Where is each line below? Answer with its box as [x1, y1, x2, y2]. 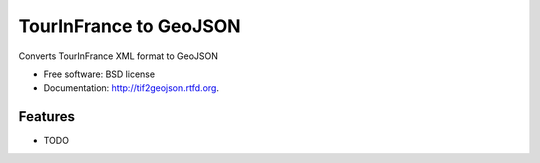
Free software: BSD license [43, 68, 155, 80]
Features [18, 108, 75, 125]
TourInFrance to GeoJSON [18, 15, 241, 37]
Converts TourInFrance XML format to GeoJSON [18, 50, 219, 62]
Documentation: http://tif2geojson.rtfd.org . [43, 82, 220, 94]
